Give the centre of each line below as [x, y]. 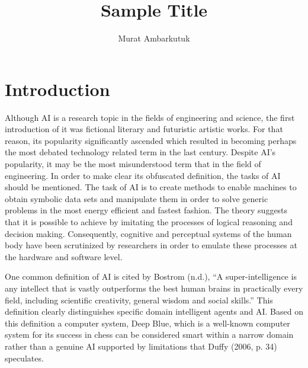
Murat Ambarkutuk [154, 38]
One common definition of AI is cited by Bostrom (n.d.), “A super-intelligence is [151, 276]
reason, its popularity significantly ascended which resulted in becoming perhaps [151, 140]
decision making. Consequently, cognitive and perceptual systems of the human [148, 233]
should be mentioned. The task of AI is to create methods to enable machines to [151, 187]
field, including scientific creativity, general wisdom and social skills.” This [139, 300]
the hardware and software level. [64, 256]
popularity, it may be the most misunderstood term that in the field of [133, 164]
